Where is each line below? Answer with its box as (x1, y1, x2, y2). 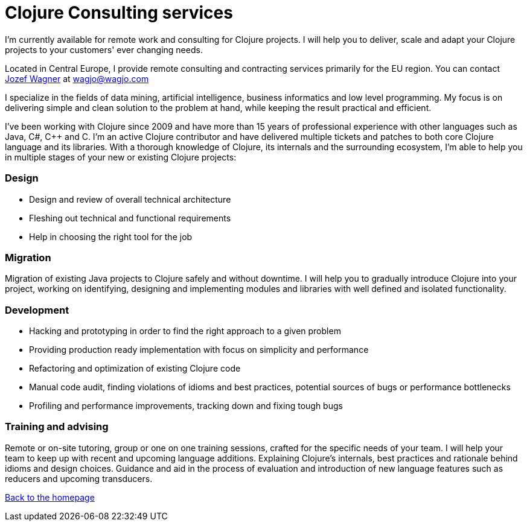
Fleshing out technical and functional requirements (29, 212, 231, 223)
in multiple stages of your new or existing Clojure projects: (5, 151, 237, 162)
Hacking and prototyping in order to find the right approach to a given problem (29, 326, 341, 336)
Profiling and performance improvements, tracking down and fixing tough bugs (29, 401, 343, 411)
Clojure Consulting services (5, 2, 233, 23)
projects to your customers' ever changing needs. (5, 44, 203, 55)
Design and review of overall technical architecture (29, 194, 231, 204)
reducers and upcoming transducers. (5, 473, 153, 484)
